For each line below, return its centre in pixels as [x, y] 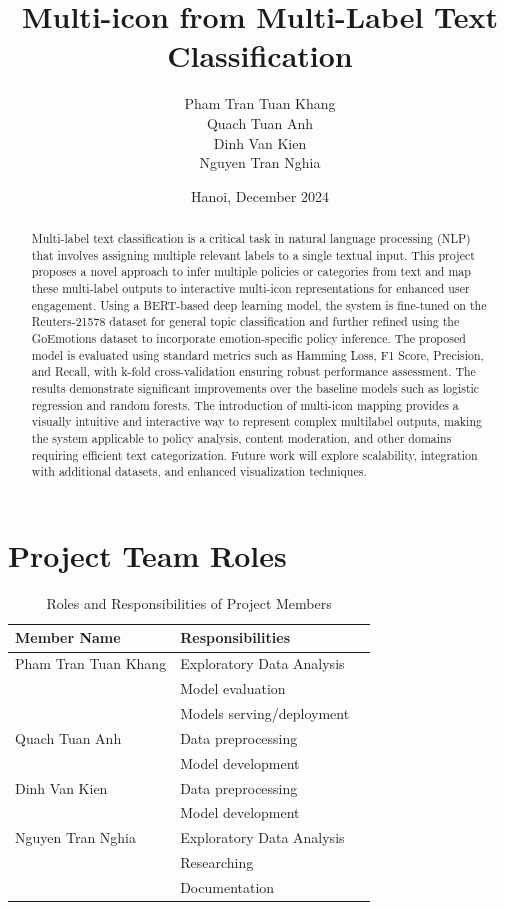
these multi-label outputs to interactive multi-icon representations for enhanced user [250, 288]
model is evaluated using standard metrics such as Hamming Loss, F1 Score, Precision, [257, 354]
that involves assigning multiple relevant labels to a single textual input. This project [253, 254]
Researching [217, 862]
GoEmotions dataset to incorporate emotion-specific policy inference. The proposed [248, 338]
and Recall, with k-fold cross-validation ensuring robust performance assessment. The [253, 371]
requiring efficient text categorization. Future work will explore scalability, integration [254, 454]
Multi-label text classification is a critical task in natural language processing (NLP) [251, 238]
